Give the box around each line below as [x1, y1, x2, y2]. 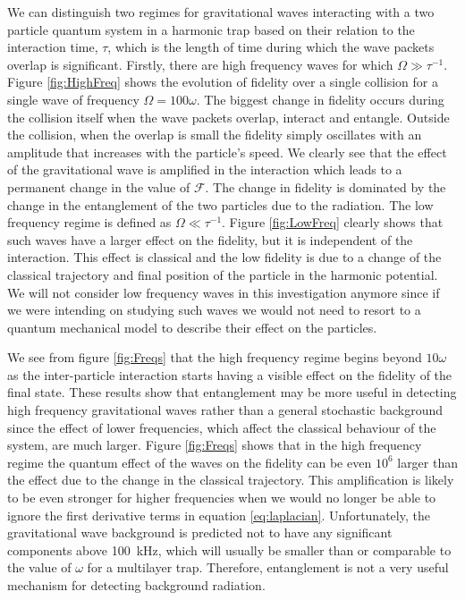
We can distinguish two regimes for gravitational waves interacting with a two [7, 3, 435, 21]
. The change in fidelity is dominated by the [205, 177, 446, 196]
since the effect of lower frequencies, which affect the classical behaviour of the [7, 418, 436, 436]
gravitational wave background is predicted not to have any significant [7, 523, 393, 542]
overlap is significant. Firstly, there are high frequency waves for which [7, 55, 393, 73]
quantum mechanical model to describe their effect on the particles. [7, 317, 377, 336]
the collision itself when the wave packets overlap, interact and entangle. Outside [7, 107, 450, 126]
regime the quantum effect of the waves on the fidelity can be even [7, 452, 372, 471]
